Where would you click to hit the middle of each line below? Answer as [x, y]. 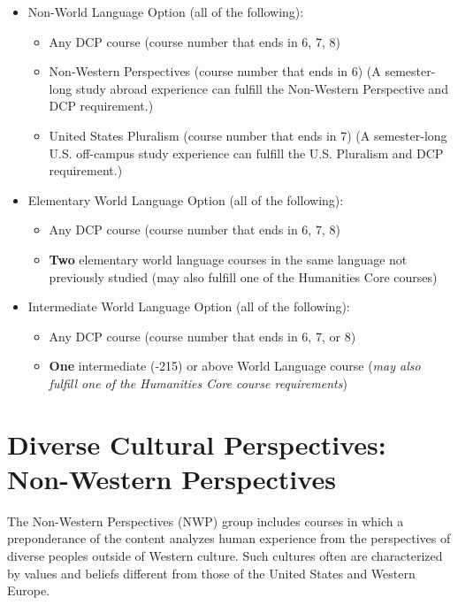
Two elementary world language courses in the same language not [228, 259]
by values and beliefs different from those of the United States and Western [211, 573]
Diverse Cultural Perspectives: [197, 444]
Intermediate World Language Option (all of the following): [189, 306]
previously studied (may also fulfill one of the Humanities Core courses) [243, 276]
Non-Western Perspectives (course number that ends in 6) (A [215, 71]
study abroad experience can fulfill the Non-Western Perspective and [262, 88]
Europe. [29, 590]
